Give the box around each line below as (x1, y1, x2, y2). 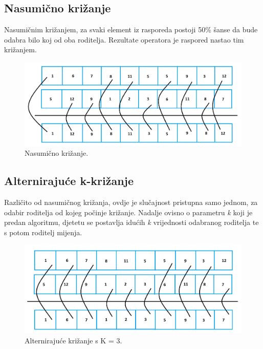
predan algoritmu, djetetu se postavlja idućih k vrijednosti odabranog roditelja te (4, 217, 259, 228)
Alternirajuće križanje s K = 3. (25, 335, 122, 345)
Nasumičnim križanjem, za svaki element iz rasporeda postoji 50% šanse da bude (4, 24, 258, 35)
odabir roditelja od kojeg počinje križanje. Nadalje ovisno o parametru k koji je (4, 207, 253, 217)
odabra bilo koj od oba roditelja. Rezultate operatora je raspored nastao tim (4, 34, 244, 45)
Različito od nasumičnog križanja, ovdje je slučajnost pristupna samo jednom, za (4, 197, 258, 208)
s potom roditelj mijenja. (4, 227, 82, 237)
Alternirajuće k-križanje (4, 173, 134, 189)
